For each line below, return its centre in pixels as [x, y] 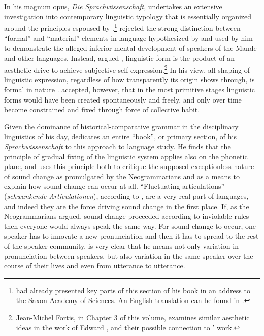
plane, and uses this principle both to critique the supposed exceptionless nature [129, 166]
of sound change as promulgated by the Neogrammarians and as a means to [122, 176]
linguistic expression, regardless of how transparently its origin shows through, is [129, 79]
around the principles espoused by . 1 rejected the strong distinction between [122, 27]
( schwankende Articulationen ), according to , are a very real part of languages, [126, 196]
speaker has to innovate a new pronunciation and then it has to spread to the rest [131, 236]
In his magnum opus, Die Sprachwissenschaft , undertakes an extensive [113, 6]
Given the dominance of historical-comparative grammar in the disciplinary [121, 126]
